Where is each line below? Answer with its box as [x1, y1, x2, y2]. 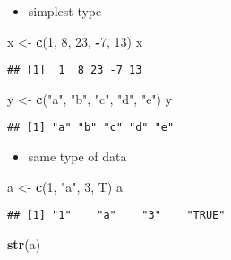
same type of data [28, 147, 127, 166]
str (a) [7, 234, 41, 253]
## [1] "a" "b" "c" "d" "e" [7, 121, 175, 134]
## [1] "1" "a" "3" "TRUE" [7, 209, 226, 222]
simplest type [28, 2, 102, 20]
